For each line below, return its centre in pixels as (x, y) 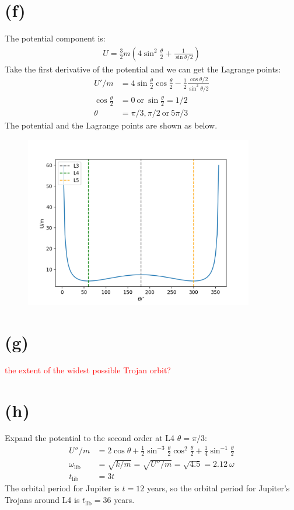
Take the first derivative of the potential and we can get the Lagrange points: (143, 69)
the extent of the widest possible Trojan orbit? (88, 370)
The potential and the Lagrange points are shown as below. (111, 125)
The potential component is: (55, 38)
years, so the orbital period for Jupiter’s (218, 488)
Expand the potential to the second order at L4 (90, 438)
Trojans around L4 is (42, 500)
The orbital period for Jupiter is (62, 488)
